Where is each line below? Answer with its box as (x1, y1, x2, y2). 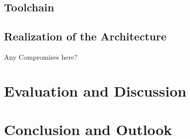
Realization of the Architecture (4, 29, 167, 44)
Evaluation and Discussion (4, 80, 187, 101)
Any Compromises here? (4, 51, 77, 62)
